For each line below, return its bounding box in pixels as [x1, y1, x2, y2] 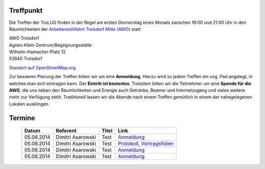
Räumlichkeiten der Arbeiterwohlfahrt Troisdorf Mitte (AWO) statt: [9, 26, 142, 32]
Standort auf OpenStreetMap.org [9, 64, 76, 70]
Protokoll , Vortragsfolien [118, 140, 174, 147]
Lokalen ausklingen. [9, 101, 50, 107]
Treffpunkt [9, 6, 43, 15]
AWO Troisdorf [9, 35, 39, 41]
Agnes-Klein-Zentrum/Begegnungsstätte [9, 42, 92, 48]
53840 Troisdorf [9, 56, 43, 62]
